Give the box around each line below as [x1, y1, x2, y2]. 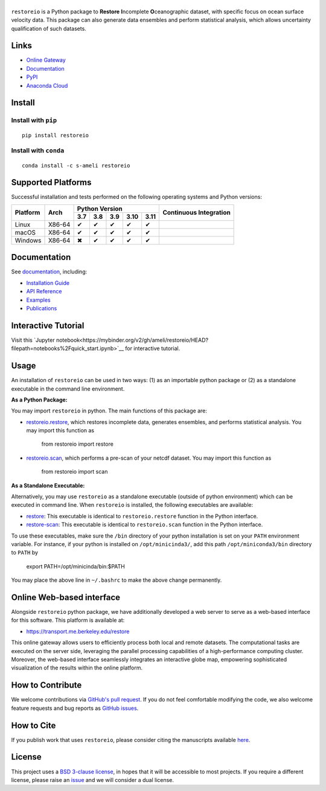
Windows [14, 236, 42, 244]
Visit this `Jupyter [11, 336, 55, 343]
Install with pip [11, 116, 57, 125]
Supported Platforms [11, 177, 92, 187]
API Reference [26, 288, 62, 295]
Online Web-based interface [11, 592, 121, 602]
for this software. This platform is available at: [11, 617, 125, 624]
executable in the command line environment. [11, 385, 125, 392]
